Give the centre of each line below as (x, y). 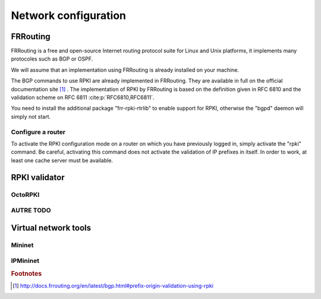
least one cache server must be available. (62, 160)
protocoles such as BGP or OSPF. (52, 59)
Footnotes (26, 273)
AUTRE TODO (31, 211)
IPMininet (25, 261)
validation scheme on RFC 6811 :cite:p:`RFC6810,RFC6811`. (83, 97)
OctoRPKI (25, 195)
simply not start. (31, 116)
